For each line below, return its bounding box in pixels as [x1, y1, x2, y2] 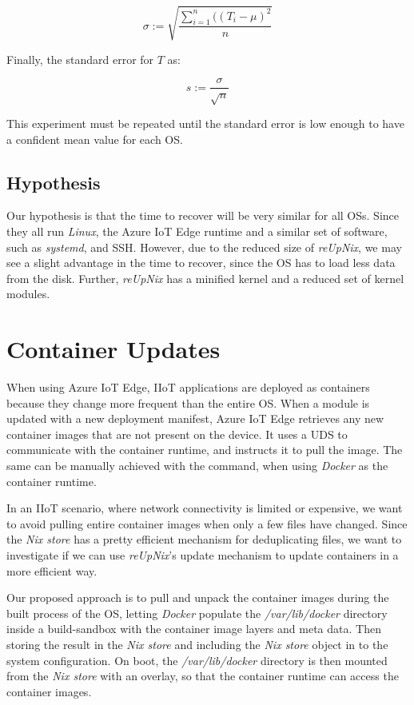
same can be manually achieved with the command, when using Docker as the [6, 457, 388, 474]
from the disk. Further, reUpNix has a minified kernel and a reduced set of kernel [6, 269, 404, 286]
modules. [6, 285, 50, 302]
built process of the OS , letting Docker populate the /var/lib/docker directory [6, 604, 388, 621]
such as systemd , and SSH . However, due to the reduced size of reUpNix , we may [6, 238, 402, 255]
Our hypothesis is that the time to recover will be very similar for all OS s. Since [6, 207, 400, 224]
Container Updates [6, 333, 221, 365]
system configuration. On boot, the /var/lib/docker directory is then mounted [6, 651, 388, 668]
